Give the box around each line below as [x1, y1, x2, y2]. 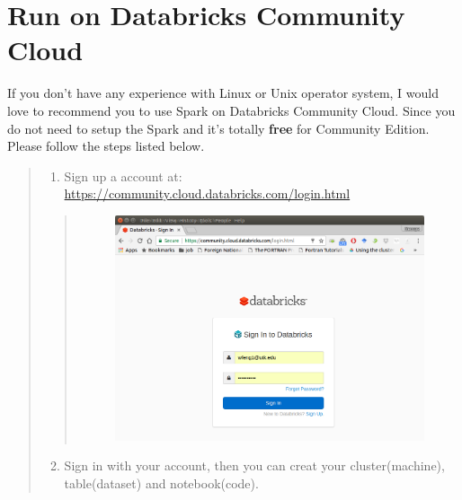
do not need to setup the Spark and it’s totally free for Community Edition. [7, 118, 430, 137]
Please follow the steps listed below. [7, 136, 205, 155]
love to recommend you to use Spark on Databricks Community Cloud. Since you [7, 101, 456, 119]
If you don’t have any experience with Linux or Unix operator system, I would [7, 83, 440, 102]
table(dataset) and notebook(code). [64, 474, 259, 493]
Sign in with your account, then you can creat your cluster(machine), [64, 456, 445, 475]
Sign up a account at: [64, 166, 182, 185]
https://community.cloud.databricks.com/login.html [64, 184, 351, 203]
